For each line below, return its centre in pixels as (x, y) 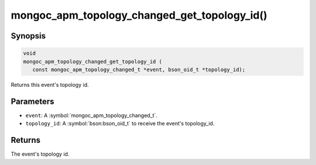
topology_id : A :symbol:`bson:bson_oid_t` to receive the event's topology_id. (120, 124)
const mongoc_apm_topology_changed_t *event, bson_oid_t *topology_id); (139, 69)
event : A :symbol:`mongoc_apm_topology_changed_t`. (92, 115)
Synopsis (28, 36)
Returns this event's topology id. (50, 85)
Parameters (32, 101)
